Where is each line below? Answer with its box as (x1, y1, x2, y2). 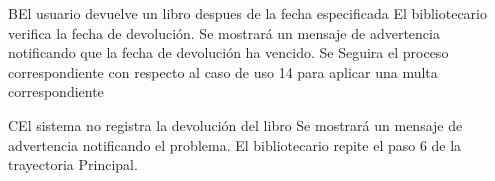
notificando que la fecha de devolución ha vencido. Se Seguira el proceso (8, 42, 449, 63)
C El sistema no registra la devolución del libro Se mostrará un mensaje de (8, 114, 463, 135)
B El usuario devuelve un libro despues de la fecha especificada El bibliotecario (8, 3, 487, 23)
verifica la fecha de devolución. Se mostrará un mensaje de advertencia (8, 22, 440, 43)
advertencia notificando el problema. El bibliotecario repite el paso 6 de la (8, 134, 462, 155)
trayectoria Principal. (8, 154, 138, 175)
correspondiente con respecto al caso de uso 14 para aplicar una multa (8, 61, 438, 82)
